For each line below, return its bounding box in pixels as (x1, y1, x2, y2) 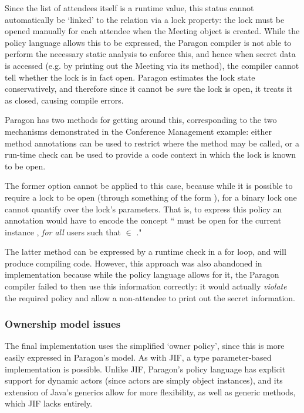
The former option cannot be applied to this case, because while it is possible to (5, 179, 293, 192)
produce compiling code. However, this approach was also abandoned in (5, 257, 262, 269)
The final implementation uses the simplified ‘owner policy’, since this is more (5, 339, 285, 352)
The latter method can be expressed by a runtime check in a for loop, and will (5, 245, 286, 258)
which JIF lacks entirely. (5, 397, 93, 409)
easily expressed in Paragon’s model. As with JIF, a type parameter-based (5, 351, 272, 364)
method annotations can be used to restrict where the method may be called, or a (5, 136, 300, 149)
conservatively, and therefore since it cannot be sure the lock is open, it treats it (5, 82, 293, 95)
